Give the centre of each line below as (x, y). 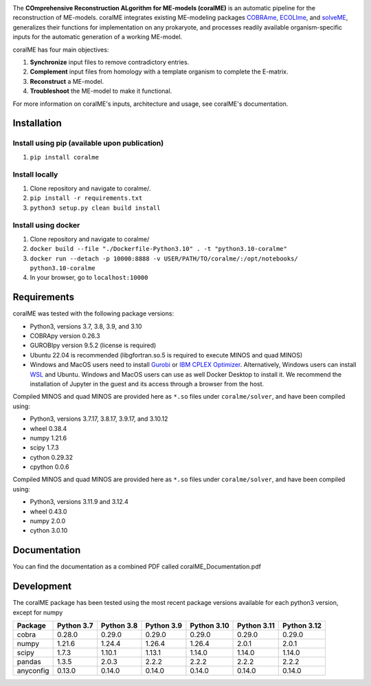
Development (42, 587)
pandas (29, 662)
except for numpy (38, 612)
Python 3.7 (75, 626)
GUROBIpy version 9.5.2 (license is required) (93, 345)
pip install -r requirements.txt (86, 198)
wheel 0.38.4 (48, 428)
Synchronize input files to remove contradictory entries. (110, 62)
